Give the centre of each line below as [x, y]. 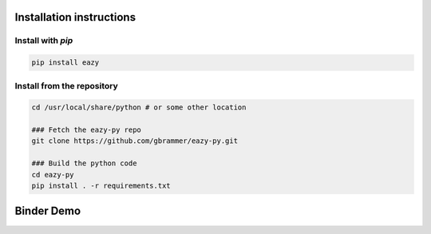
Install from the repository [67, 85]
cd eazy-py [53, 175]
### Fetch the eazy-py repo [86, 130]
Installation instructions [75, 17]
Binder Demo [48, 211]
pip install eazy [65, 63]
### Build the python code [84, 163]
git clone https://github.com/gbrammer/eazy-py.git [135, 141]
